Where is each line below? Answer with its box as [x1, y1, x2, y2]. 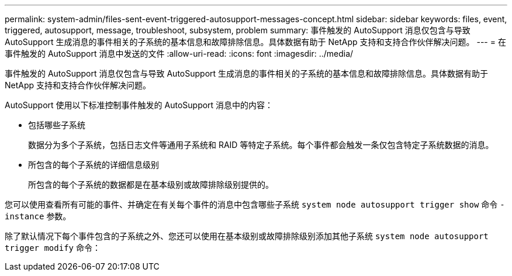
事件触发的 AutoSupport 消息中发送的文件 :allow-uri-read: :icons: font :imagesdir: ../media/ [5, 49, 354, 58]
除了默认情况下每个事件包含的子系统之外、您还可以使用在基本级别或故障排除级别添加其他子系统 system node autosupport [5, 231, 489, 241]
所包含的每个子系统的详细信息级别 [28, 160, 159, 170]
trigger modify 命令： [5, 243, 101, 253]
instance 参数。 [5, 211, 71, 221]
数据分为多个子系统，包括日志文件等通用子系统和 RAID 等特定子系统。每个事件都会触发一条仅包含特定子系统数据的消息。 [28, 140, 494, 150]
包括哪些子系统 [28, 120, 85, 130]
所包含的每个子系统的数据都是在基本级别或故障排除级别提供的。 [28, 180, 274, 189]
